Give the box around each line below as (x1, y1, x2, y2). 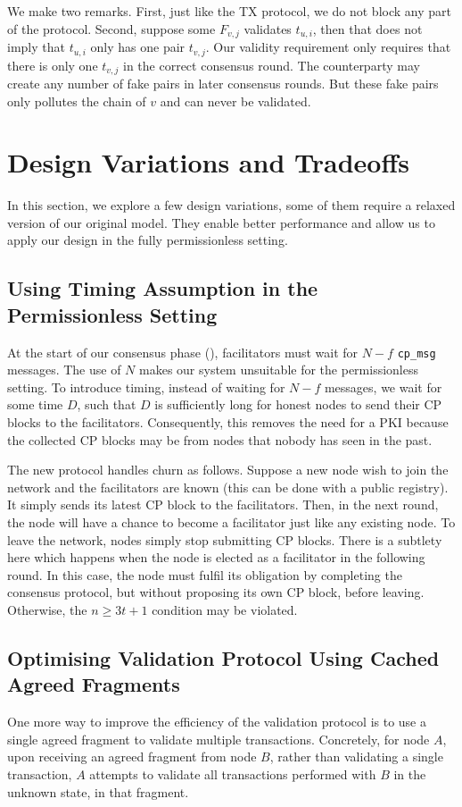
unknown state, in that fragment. (7, 782, 189, 801)
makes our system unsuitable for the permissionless (139, 360, 418, 379)
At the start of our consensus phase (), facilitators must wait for (7, 342, 359, 361)
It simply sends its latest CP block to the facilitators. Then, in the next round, (7, 495, 439, 514)
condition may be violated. (152, 601, 298, 619)
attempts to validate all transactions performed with (89, 764, 376, 783)
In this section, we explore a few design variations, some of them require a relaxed (7, 196, 456, 214)
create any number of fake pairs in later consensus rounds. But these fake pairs (7, 73, 439, 92)
